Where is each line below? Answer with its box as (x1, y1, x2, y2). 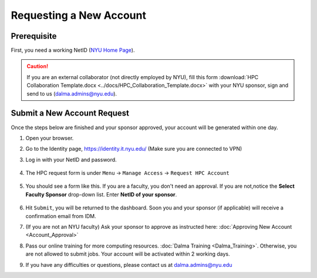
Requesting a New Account (11, 9, 147, 22)
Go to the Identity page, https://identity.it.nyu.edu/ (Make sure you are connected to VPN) (25, 145, 242, 152)
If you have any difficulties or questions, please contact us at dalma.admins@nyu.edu (25, 261, 232, 268)
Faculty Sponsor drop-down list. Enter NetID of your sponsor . (25, 191, 177, 198)
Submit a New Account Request (11, 109, 129, 118)
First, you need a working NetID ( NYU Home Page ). (11, 47, 135, 54)
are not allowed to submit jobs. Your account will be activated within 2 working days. (25, 250, 230, 257)
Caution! (26, 63, 49, 70)
